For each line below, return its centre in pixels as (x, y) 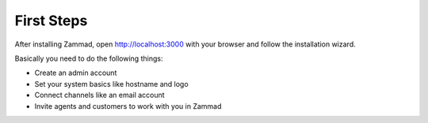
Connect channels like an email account (100, 95)
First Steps (51, 20)
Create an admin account (76, 73)
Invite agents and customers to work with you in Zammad (128, 106)
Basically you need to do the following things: (89, 58)
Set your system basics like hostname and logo (112, 84)
